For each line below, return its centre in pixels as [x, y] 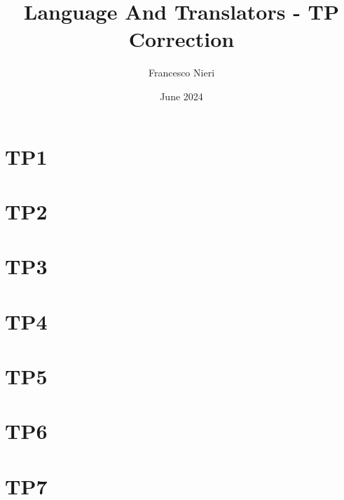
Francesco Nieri [181, 73]
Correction [181, 39]
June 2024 [181, 96]
